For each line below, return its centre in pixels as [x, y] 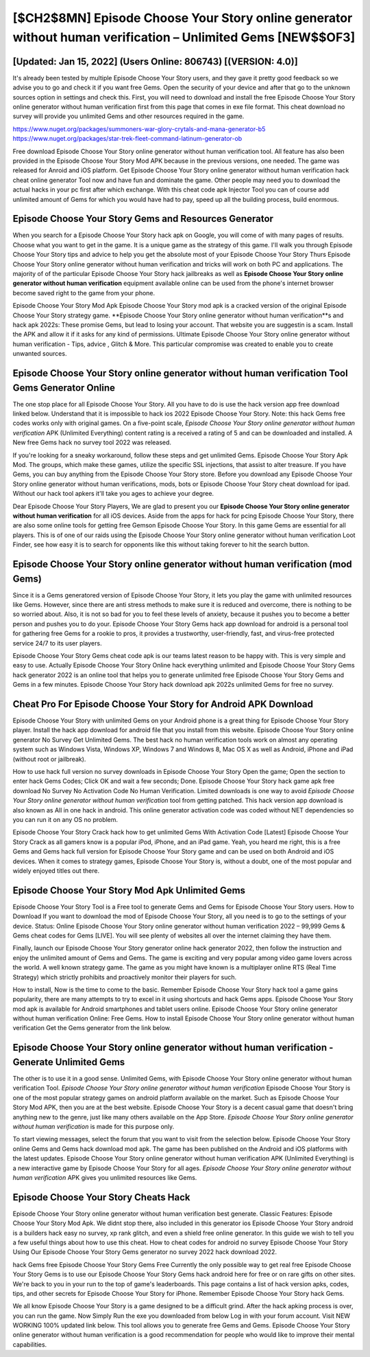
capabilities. [30, 1344]
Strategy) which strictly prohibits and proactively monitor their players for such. [125, 977]
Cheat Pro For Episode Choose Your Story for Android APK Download [163, 704]
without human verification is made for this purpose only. [94, 1126]
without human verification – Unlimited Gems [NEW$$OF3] [184, 37]
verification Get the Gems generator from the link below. [92, 1028]
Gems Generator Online [64, 388]
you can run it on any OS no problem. [65, 819]
